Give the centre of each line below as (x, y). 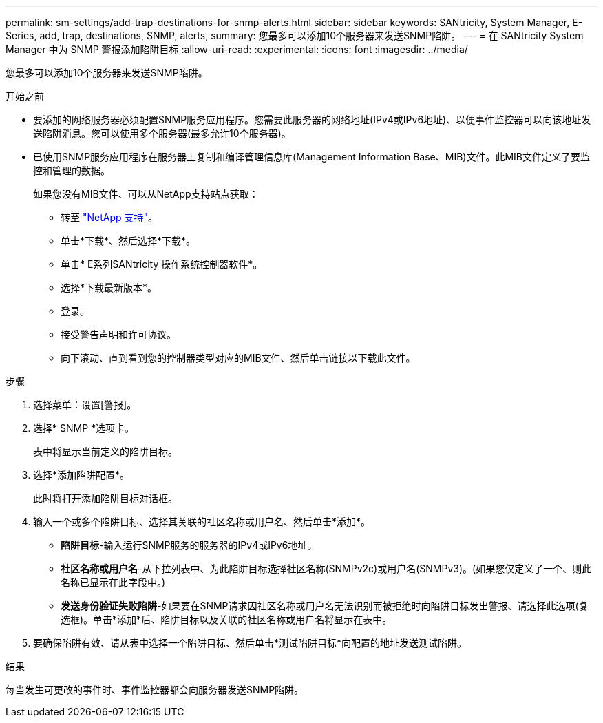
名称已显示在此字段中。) (113, 582)
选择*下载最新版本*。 (109, 287)
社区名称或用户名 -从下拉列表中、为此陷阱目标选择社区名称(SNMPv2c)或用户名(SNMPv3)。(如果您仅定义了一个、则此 (326, 568)
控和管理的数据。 (72, 170)
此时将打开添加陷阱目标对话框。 (105, 498)
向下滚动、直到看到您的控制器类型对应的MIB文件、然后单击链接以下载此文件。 (238, 358)
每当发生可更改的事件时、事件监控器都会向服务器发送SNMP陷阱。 (155, 690)
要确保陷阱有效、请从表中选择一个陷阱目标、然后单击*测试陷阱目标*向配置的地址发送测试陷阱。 (250, 643)
